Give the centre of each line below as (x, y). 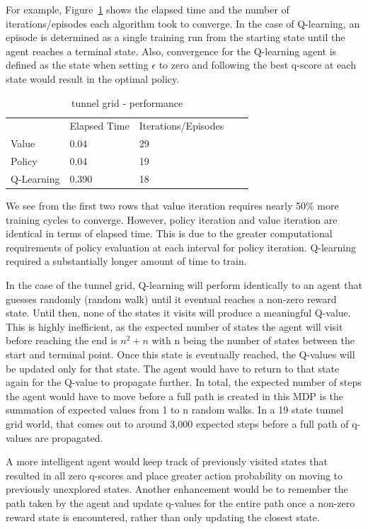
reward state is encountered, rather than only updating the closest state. (163, 517)
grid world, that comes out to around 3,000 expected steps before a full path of (177, 423)
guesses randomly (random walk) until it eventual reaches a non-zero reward (171, 298)
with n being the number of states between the (253, 340)
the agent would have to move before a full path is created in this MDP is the (175, 396)
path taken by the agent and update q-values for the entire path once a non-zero (180, 502)
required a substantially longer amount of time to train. (126, 261)
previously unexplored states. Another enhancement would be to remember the (177, 489)
